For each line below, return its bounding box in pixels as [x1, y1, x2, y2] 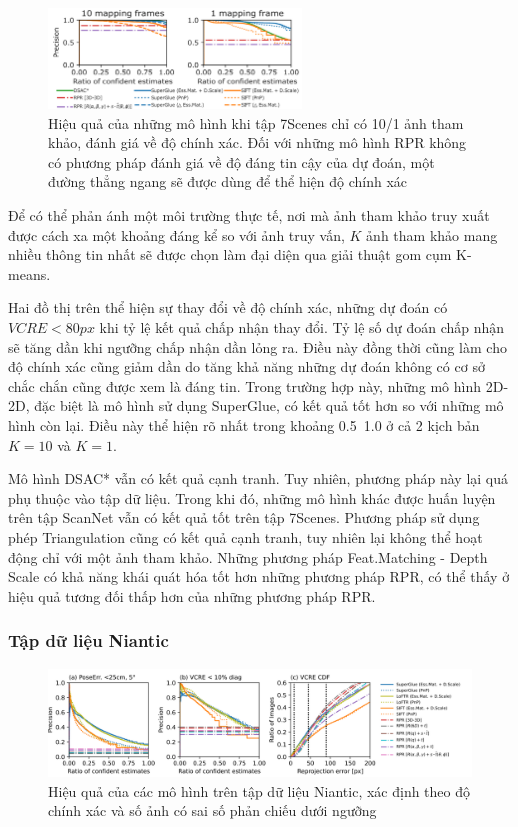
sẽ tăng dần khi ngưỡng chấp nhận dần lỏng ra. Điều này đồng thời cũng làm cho [8, 336, 507, 357]
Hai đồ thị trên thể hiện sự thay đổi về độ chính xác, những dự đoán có [8, 297, 448, 318]
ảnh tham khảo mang [366, 224, 498, 245]
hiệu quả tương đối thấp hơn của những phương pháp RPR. [8, 585, 376, 606]
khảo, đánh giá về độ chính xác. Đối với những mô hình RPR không [48, 132, 467, 153]
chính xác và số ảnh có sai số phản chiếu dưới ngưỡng [48, 800, 377, 821]
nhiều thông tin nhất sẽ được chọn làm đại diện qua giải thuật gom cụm [8, 244, 452, 265]
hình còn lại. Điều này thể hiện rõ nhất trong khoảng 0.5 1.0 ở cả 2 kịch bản [8, 415, 480, 436]
